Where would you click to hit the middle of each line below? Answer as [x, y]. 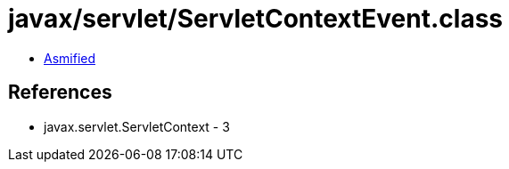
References [60, 93]
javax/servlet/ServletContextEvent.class [255, 19]
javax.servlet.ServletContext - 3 [137, 126]
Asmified [70, 58]
